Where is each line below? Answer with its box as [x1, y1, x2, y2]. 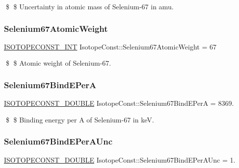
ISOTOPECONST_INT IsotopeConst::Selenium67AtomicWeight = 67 [4, 41, 217, 51]
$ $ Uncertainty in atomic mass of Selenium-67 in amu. [5, 1, 174, 11]
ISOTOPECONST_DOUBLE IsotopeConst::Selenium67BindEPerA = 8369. [4, 98, 234, 108]
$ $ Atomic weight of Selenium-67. [5, 58, 111, 68]
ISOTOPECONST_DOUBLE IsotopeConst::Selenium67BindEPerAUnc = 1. [4, 154, 236, 165]
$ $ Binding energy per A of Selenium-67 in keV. [5, 114, 154, 124]
